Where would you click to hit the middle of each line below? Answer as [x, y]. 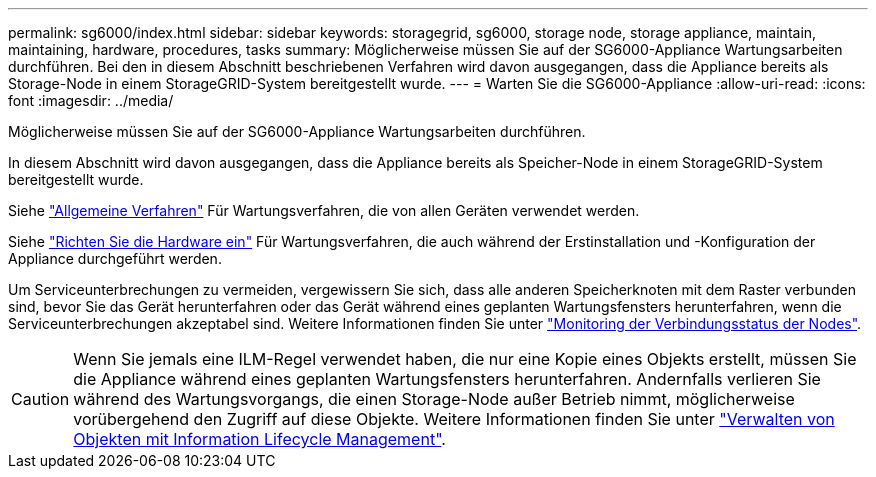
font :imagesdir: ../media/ [91, 100]
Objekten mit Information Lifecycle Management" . [259, 439]
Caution [40, 399]
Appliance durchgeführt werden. [115, 258]
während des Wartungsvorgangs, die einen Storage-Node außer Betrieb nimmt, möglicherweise [434, 399]
